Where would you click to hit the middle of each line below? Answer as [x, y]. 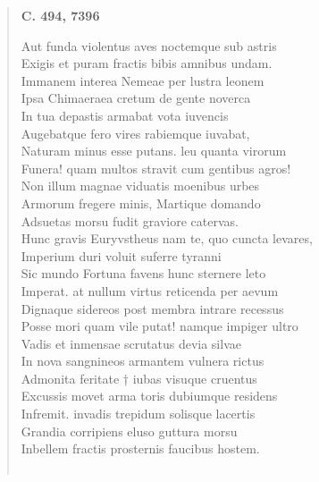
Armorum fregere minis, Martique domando [141, 203]
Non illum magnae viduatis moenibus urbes [140, 186]
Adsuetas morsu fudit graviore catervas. [130, 220]
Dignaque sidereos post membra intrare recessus [152, 308]
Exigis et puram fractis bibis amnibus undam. [147, 63]
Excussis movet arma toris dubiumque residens [149, 396]
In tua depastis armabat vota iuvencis [125, 115]
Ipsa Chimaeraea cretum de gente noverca [136, 98]
